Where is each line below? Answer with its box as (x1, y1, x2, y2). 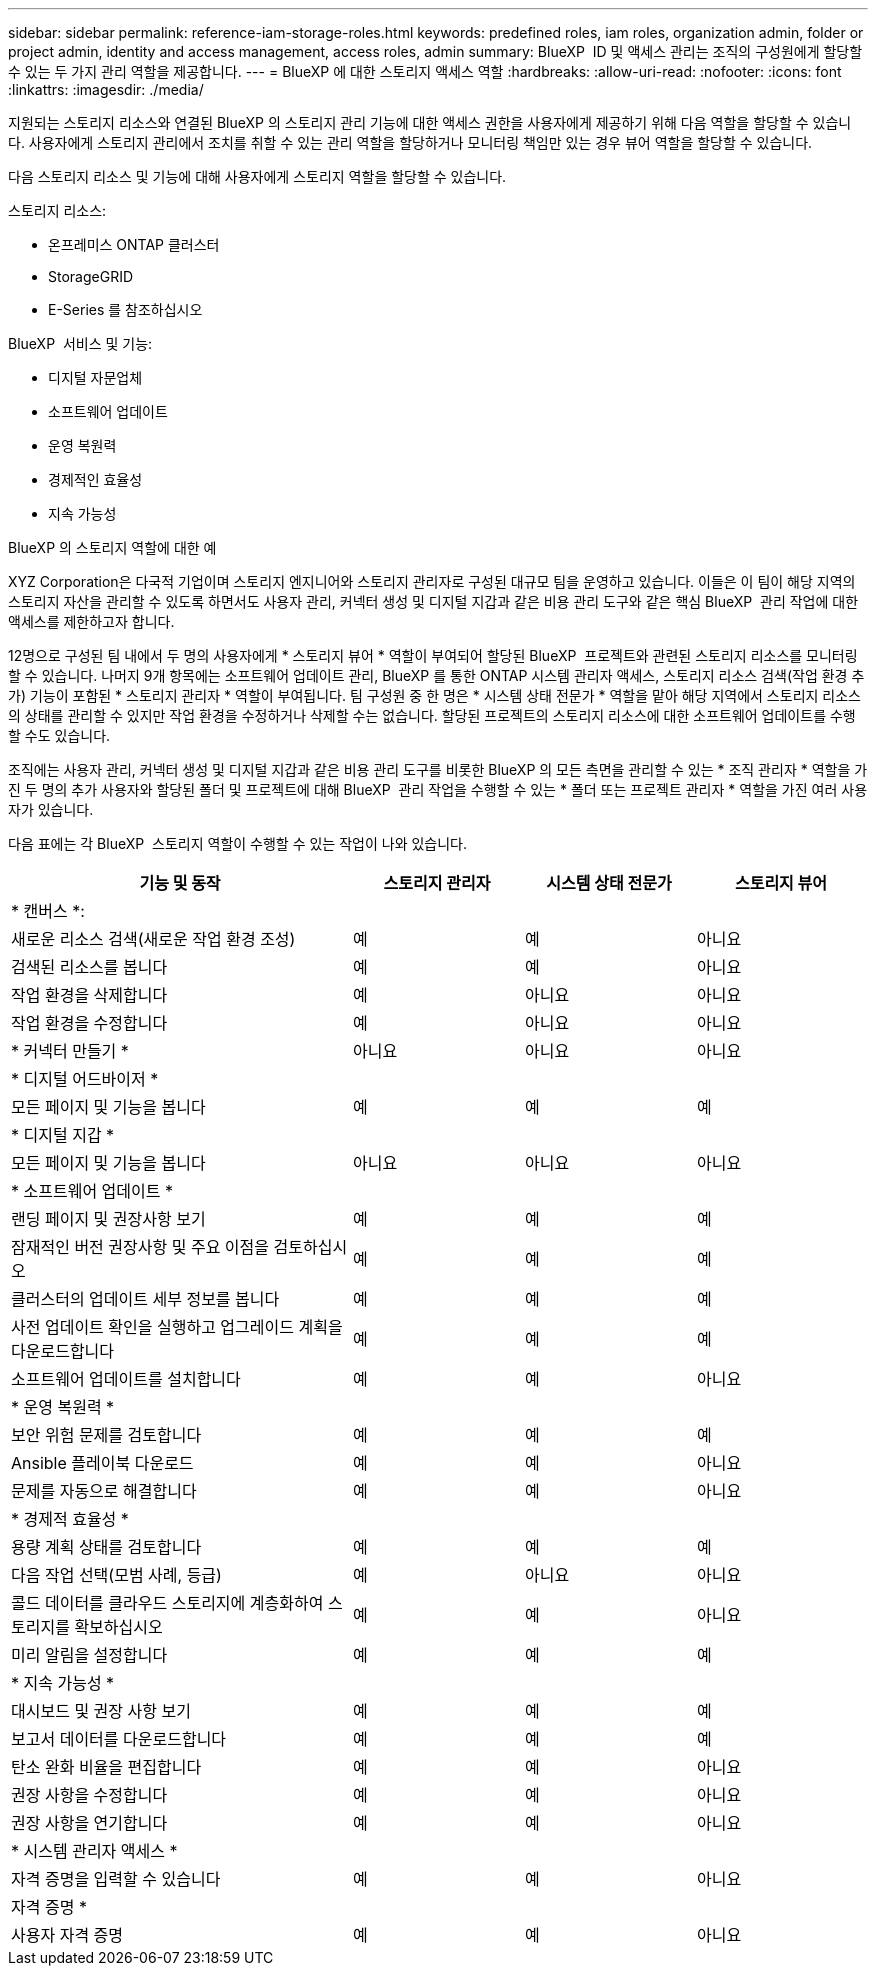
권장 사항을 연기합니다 (11, 1813, 168, 1833)
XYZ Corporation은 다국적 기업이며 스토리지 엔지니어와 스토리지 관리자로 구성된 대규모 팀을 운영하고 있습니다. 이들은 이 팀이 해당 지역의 (8, 573, 856, 590)
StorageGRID (48, 268, 134, 285)
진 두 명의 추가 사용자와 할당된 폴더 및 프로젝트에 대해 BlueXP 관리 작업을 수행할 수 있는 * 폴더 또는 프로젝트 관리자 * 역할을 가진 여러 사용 (8, 781, 868, 798)
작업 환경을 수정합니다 (11, 1013, 168, 1033)
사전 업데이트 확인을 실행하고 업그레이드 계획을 (11, 1317, 343, 1337)
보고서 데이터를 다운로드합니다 (11, 1729, 227, 1749)
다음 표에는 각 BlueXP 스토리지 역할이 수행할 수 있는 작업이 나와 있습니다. (8, 835, 468, 852)
